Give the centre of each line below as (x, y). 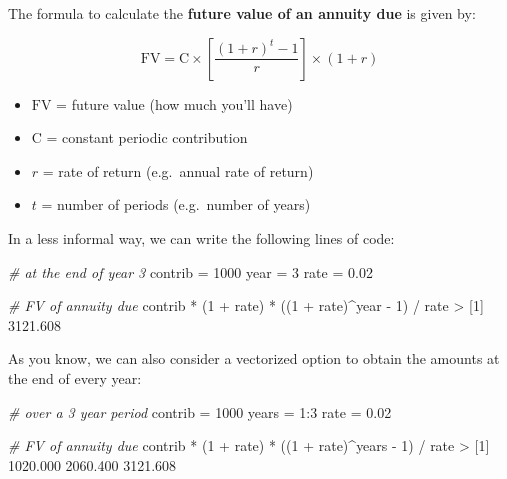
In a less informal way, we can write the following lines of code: (201, 237)
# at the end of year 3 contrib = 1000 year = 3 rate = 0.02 (190, 271)
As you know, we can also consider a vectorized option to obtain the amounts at (254, 358)
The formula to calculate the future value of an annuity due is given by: (242, 13)
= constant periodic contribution (147, 137)
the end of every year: (75, 377)
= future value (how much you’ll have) (174, 103)
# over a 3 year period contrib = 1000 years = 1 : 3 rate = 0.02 (200, 411)
